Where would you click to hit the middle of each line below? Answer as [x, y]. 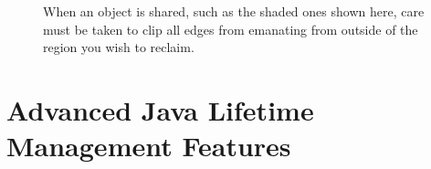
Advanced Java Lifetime [160, 109]
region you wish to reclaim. [119, 47]
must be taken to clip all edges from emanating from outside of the [231, 29]
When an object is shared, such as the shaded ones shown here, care [234, 11]
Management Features [149, 146]
